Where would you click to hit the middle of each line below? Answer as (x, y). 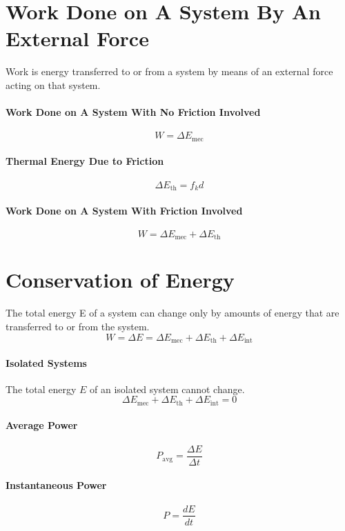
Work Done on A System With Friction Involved (124, 210)
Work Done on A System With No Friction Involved (133, 112)
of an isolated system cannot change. (167, 389)
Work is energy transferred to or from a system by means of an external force (169, 71)
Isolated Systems (46, 362)
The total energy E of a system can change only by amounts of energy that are (172, 313)
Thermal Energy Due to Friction (85, 161)
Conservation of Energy (120, 280)
